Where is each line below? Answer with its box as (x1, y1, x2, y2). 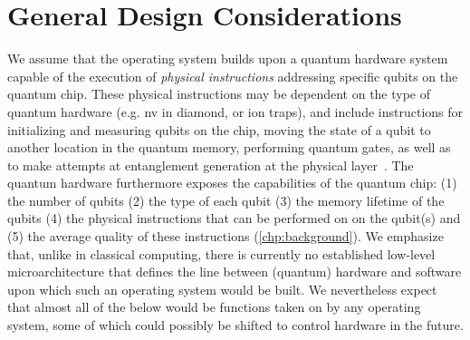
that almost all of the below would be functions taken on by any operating (7, 297, 421, 316)
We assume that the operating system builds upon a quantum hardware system (7, 49, 448, 68)
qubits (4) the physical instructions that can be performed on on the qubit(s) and (7, 209, 461, 228)
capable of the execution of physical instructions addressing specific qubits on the (7, 66, 458, 85)
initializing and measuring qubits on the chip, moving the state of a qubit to (7, 120, 431, 139)
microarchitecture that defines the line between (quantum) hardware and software (7, 262, 462, 281)
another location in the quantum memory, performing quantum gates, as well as (7, 138, 451, 157)
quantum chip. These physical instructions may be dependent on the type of (7, 84, 431, 103)
